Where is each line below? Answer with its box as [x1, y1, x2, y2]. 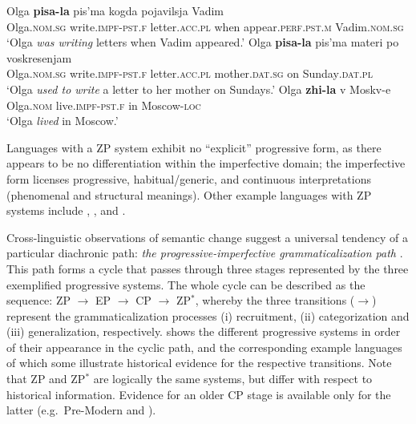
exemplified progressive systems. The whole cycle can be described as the [6, 276, 366, 293]
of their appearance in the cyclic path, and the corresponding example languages [6, 338, 402, 355]
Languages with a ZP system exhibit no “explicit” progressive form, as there [6, 139, 382, 155]
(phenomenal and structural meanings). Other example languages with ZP [6, 186, 372, 203]
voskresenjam [6, 49, 72, 66]
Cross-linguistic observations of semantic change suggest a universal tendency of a [6, 228, 408, 245]
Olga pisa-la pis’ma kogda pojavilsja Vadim [6, 2, 224, 18]
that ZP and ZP [6, 370, 86, 387]
